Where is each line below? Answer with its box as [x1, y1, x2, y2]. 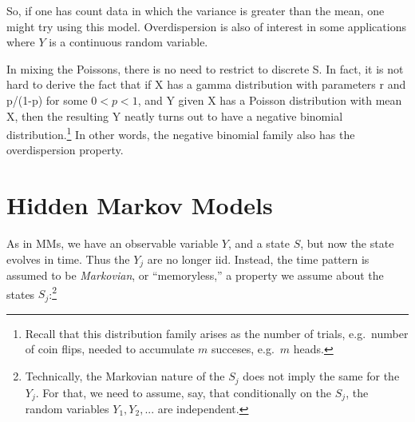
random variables [25, 400, 109, 416]
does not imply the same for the [243, 368, 400, 384]
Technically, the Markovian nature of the [25, 368, 225, 384]
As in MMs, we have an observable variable [6, 235, 219, 252]
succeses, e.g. [211, 340, 275, 357]
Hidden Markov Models [6, 189, 273, 221]
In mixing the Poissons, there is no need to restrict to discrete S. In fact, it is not [6, 60, 404, 77]
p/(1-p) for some [6, 91, 88, 108]
